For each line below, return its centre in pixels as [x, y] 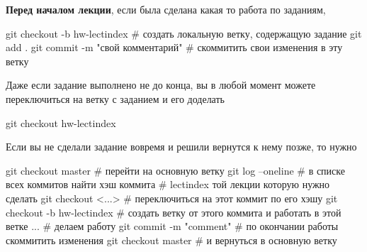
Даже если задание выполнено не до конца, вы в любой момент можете [161, 85]
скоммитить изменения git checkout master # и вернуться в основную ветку [171, 240]
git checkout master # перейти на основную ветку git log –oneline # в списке [175, 170]
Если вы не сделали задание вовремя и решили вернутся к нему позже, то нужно [181, 147]
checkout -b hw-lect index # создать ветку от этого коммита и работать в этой [174, 212]
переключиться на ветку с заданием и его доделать [115, 98]
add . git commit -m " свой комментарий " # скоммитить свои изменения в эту [174, 47]
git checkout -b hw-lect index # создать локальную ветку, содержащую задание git [184, 33]
